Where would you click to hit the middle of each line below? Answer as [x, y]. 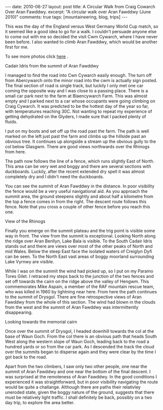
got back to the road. [26, 357]
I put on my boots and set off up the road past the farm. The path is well [77, 131]
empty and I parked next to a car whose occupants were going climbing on [80, 101]
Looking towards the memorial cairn [41, 322]
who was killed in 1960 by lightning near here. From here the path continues [81, 292]
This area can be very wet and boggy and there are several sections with [78, 166]
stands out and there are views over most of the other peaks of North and [79, 246]
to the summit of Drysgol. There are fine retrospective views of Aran [73, 297]
